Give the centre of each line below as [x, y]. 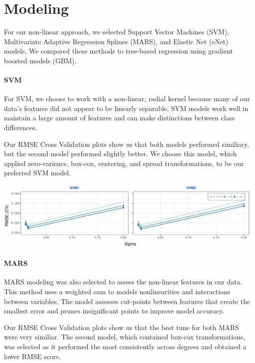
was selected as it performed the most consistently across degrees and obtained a [125, 346]
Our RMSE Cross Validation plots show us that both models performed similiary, [127, 144]
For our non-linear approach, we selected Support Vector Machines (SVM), [117, 32]
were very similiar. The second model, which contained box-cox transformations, [125, 337]
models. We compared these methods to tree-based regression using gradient [118, 51]
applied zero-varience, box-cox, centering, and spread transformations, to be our [124, 163]
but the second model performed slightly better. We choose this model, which [120, 154]
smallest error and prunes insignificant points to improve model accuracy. [114, 311]
